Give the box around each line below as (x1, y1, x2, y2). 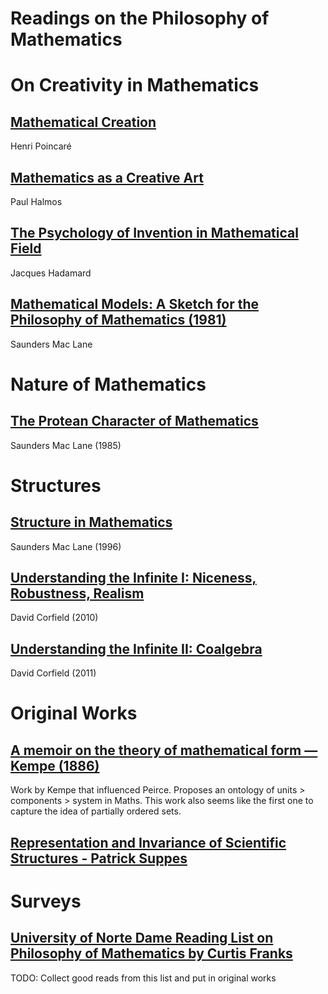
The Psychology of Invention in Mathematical (10, 225, 299, 242)
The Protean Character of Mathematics (10, 413, 259, 430)
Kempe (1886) (10, 757, 100, 774)
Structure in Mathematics (10, 514, 173, 531)
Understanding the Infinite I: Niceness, (10, 570, 257, 587)
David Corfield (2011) (10, 667, 97, 679)
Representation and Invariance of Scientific (10, 834, 287, 851)
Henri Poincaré (10, 140, 72, 152)
